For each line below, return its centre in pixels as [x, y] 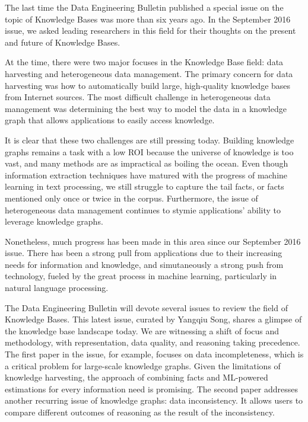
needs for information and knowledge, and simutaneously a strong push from [144, 264]
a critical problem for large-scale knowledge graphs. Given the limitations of [143, 365]
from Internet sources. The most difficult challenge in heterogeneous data [138, 97]
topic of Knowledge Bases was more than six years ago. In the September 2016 [148, 19]
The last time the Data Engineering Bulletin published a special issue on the [144, 7]
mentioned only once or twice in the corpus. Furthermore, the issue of [131, 198]
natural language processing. [57, 288]
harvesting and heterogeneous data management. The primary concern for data [149, 73]
